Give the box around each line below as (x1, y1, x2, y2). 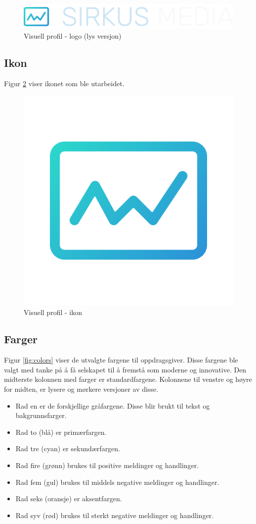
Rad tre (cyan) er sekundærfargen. (15, 443, 121, 454)
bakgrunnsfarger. (15, 410, 67, 420)
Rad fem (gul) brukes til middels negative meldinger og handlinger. (15, 476, 219, 487)
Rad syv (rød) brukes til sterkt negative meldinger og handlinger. (15, 510, 214, 520)
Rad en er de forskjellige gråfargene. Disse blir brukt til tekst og (15, 400, 210, 411)
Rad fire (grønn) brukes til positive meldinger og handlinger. (15, 460, 199, 470)
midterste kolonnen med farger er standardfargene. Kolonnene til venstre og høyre (4, 374, 252, 384)
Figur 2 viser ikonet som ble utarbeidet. (4, 78, 125, 89)
